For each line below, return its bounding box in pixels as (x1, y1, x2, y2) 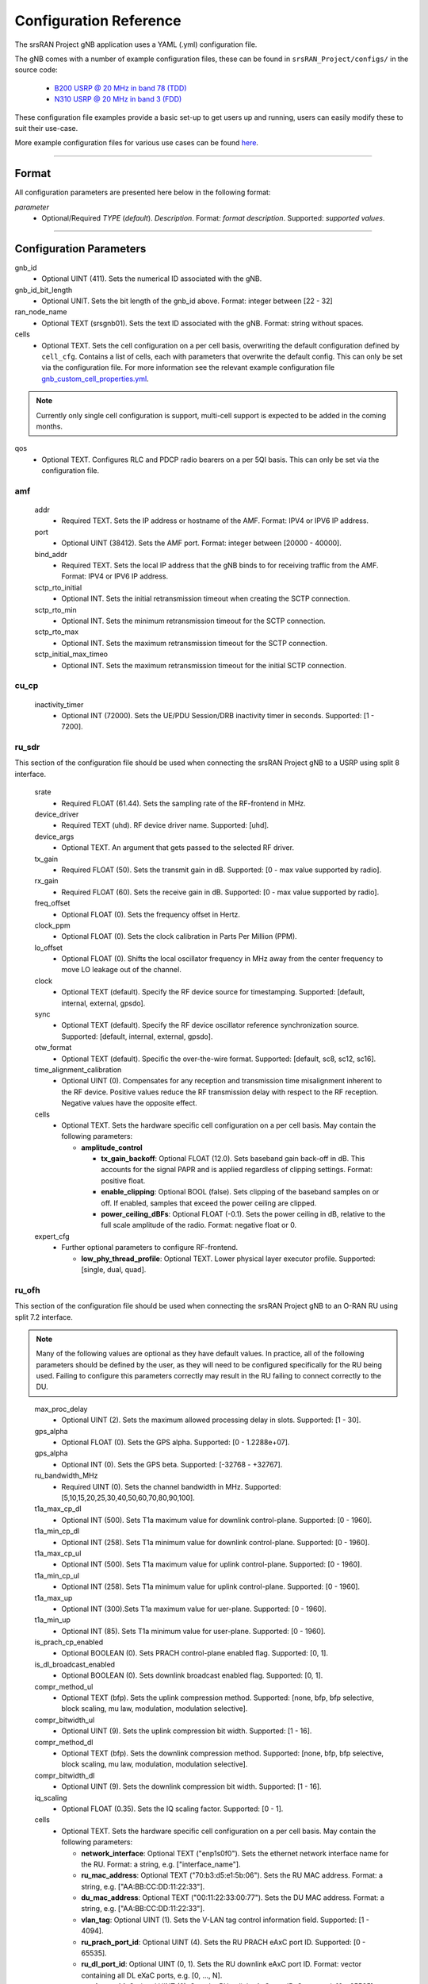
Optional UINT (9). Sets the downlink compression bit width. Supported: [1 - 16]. (61, 1782, 322, 1791)
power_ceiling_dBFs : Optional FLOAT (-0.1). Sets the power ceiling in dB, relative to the (101, 1209, 386, 1219)
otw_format (34, 1043, 72, 1052)
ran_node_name (14, 307, 67, 317)
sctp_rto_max (34, 627, 79, 636)
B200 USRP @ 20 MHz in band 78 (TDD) (54, 83, 187, 93)
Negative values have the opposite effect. (61, 1098, 197, 1108)
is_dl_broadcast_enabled (34, 1659, 115, 1669)
